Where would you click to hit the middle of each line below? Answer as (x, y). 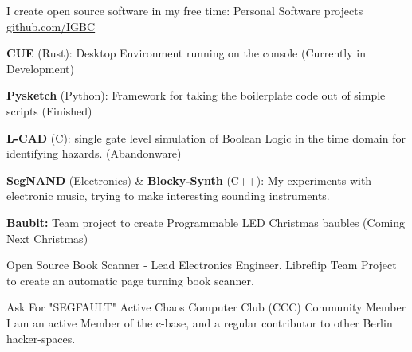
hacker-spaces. (41, 338)
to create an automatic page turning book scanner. (130, 280)
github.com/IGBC (51, 26)
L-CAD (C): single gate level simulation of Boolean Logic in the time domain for (206, 137)
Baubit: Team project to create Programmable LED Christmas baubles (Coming (206, 222)
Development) (40, 68)
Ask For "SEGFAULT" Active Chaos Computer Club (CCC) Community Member (206, 307)
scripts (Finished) (49, 110)
